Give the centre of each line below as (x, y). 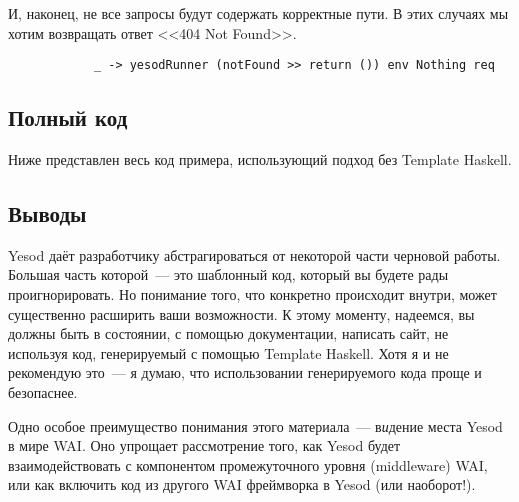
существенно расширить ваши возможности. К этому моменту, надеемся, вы (241, 313)
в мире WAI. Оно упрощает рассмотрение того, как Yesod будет (204, 445)
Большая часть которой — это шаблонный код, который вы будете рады (228, 274)
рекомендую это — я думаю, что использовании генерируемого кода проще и (245, 372)
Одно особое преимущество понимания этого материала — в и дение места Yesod (255, 425)
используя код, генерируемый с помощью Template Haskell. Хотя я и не (228, 352)
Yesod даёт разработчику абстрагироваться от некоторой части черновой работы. (254, 254)
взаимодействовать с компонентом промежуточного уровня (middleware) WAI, (248, 464)
